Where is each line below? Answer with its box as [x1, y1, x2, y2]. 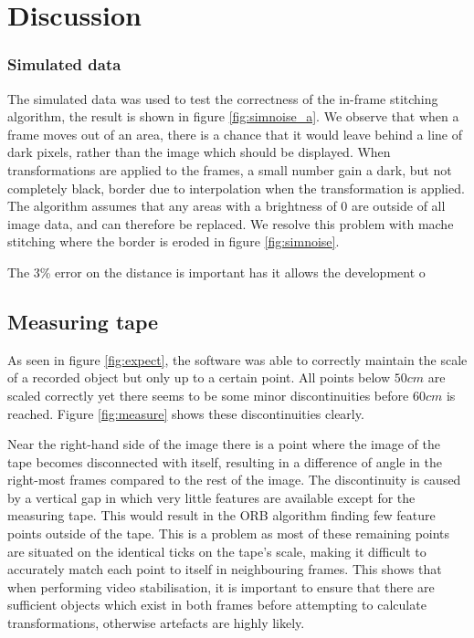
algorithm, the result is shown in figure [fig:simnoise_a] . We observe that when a [7, 107, 459, 126]
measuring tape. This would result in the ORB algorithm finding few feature [7, 506, 436, 525]
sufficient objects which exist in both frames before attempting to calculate [7, 595, 427, 614]
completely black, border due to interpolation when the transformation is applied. [7, 178, 465, 197]
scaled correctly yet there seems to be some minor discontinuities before [7, 385, 409, 404]
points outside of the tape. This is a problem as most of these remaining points [7, 524, 450, 543]
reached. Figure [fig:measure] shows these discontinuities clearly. [7, 403, 364, 423]
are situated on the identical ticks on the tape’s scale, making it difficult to [7, 541, 427, 560]
